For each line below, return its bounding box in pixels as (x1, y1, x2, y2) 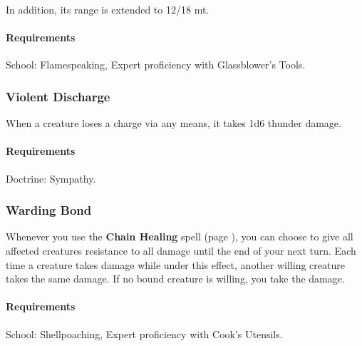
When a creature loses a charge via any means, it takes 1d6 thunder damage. (6, 116, 341, 131)
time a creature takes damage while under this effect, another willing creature (6, 257, 345, 272)
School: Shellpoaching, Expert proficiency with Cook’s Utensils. (6, 326, 283, 341)
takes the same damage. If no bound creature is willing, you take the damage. (6, 271, 345, 286)
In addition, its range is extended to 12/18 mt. (6, 2, 210, 16)
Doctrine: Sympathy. (6, 171, 96, 185)
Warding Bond (6, 201, 92, 219)
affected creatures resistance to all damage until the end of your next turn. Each (6, 243, 356, 258)
